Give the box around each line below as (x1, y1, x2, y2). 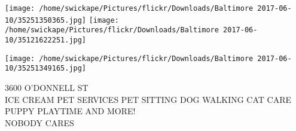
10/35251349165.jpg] (5, 64, 87, 73)
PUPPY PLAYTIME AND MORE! (5, 105, 136, 117)
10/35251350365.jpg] (5, 16, 87, 25)
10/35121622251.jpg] (5, 35, 87, 44)
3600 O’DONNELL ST (5, 81, 89, 93)
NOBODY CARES (5, 116, 74, 129)
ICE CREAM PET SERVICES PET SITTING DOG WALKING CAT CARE (5, 93, 292, 105)
